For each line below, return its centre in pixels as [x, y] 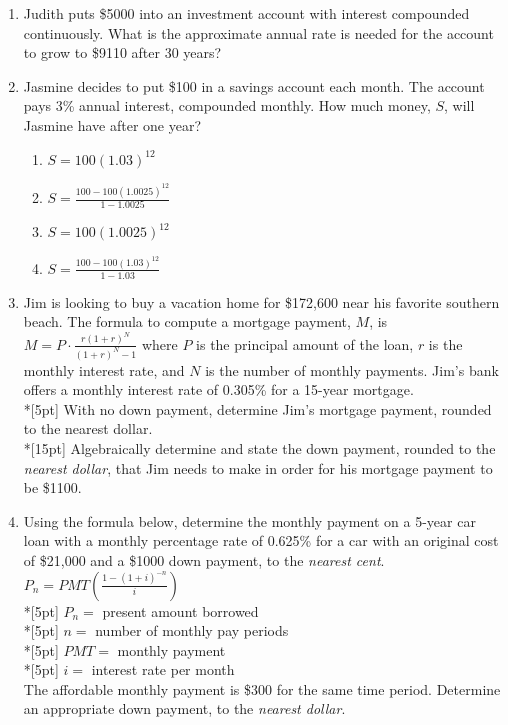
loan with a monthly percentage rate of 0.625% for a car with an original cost [261, 540]
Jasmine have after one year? [112, 124]
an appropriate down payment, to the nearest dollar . [184, 708]
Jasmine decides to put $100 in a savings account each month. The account [254, 85]
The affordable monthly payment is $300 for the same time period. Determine [262, 688]
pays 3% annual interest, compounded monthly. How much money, [227, 105]
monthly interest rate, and [104, 369]
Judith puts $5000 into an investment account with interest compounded [246, 13]
